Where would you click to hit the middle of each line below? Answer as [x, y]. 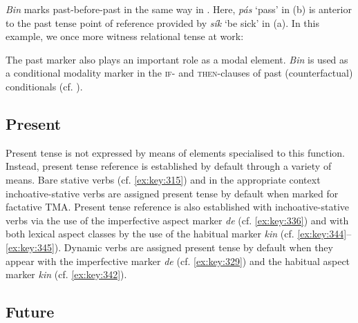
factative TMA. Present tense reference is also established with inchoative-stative [178, 207]
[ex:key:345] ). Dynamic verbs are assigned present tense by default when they [169, 247]
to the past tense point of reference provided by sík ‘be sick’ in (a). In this [163, 22]
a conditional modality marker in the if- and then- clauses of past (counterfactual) [179, 73]
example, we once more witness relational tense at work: [125, 36]
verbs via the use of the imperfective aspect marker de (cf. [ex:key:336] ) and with [177, 220]
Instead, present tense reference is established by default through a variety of [169, 166]
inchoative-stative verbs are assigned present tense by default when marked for [172, 193]
